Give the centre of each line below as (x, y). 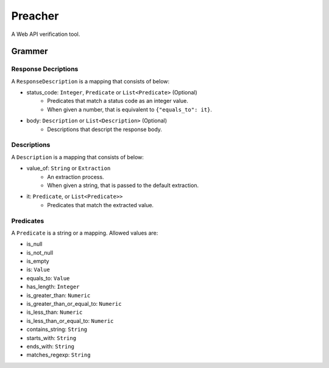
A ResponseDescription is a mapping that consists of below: (90, 81)
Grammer (30, 51)
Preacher (35, 16)
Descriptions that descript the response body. (105, 129)
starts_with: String (51, 338)
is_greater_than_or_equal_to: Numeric (74, 304)
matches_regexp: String (58, 355)
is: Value (38, 270)
